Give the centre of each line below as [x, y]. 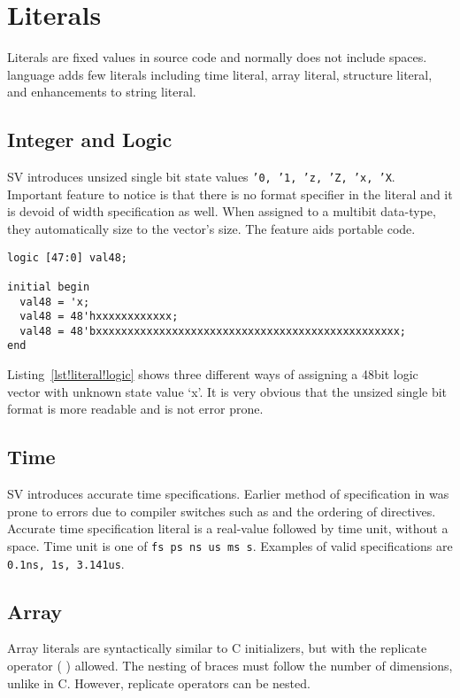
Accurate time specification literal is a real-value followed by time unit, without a [228, 528]
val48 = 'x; [55, 302]
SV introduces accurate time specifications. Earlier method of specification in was [228, 494]
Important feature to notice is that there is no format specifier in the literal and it [230, 194]
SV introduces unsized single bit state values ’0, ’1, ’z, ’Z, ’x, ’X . [201, 177]
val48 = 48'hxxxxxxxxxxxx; [99, 317]
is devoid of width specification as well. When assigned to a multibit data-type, [222, 211]
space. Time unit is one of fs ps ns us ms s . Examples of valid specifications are [230, 545]
